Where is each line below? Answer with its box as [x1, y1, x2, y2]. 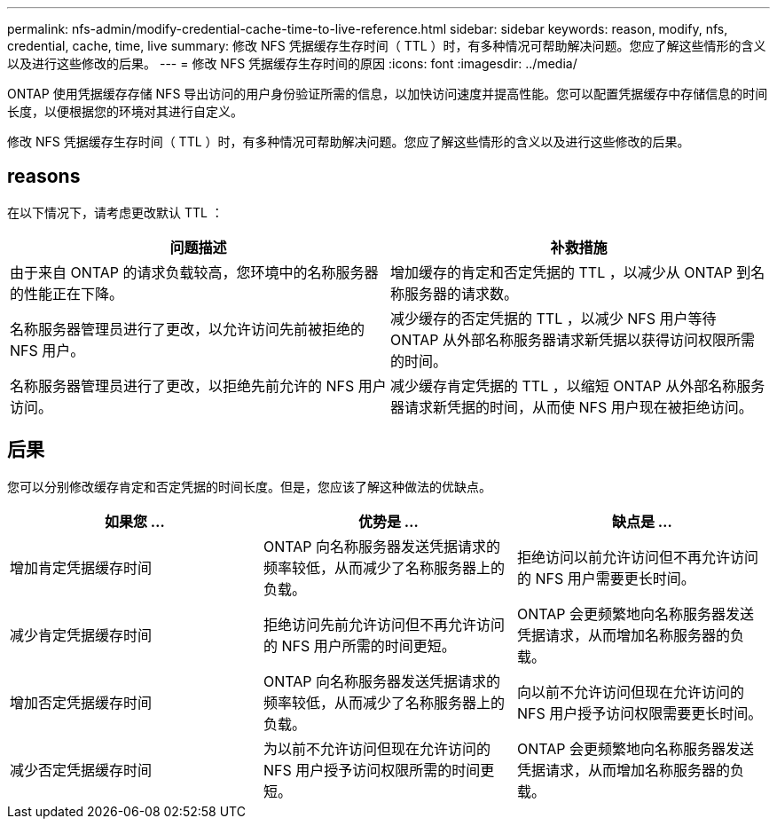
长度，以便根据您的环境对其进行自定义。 [7, 104, 243, 119]
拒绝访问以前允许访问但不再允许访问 [516, 547, 758, 566]
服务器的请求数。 [404, 284, 519, 303]
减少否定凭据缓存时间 [10, 760, 153, 779]
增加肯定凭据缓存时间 [10, 558, 153, 577]
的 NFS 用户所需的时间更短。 [263, 636, 456, 655]
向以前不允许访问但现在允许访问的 [516, 682, 744, 701]
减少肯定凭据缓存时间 [10, 625, 153, 644]
